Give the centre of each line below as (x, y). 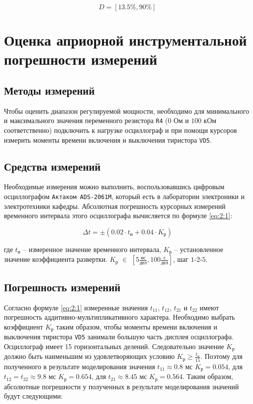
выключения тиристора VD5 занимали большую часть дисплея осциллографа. (119, 337)
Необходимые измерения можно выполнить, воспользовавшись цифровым (114, 187)
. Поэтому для (221, 356)
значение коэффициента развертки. (56, 259)
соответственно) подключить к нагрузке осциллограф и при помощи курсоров (121, 130)
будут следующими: (33, 396)
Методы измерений (50, 90)
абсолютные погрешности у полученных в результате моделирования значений (121, 386)
